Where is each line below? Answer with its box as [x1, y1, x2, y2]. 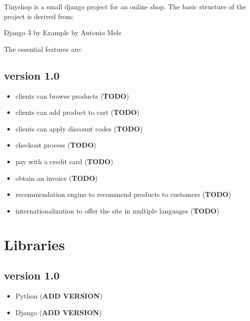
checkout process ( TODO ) [15, 140, 96, 150]
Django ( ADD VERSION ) [15, 307, 102, 317]
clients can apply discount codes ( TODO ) [15, 123, 143, 133]
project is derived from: [4, 11, 74, 21]
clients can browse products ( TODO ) [15, 90, 129, 101]
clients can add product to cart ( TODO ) [15, 107, 140, 117]
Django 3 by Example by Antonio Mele [4, 27, 121, 38]
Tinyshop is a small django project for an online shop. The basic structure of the [4, 1, 246, 11]
